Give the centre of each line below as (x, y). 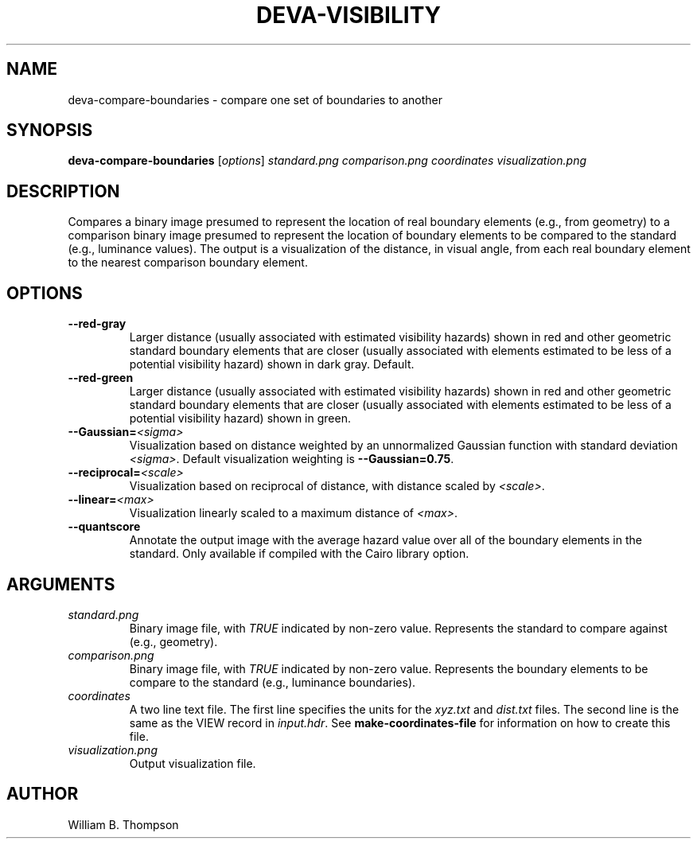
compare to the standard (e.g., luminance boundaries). (273, 682)
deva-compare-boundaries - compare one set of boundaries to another (255, 99)
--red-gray (97, 324)
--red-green (101, 378)
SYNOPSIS (50, 130)
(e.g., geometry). (173, 641)
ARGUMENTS (61, 584)
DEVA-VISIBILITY (348, 15)
